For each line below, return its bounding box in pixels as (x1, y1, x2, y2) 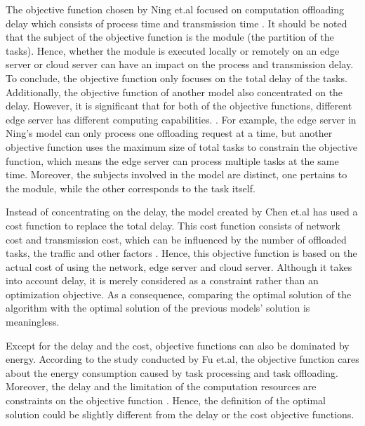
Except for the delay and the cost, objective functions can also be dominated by (6, 338, 350, 352)
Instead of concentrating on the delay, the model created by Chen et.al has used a (6, 204, 358, 219)
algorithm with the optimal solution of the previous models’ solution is (6, 300, 310, 315)
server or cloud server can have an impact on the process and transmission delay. (6, 57, 354, 72)
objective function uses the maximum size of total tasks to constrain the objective (6, 139, 357, 154)
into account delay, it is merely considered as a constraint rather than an (6, 273, 319, 288)
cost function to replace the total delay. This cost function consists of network (6, 218, 340, 232)
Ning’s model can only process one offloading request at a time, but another (6, 126, 333, 140)
